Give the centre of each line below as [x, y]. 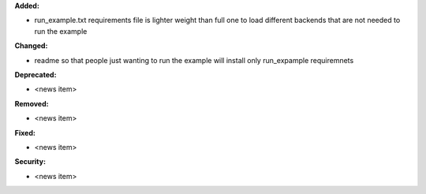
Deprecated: [35, 74]
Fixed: [25, 132]
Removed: [32, 103]
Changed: [31, 46]
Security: [30, 162]
